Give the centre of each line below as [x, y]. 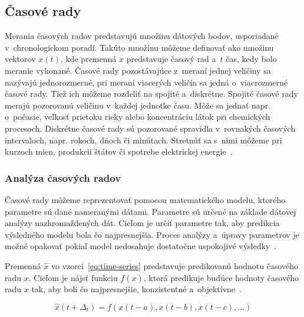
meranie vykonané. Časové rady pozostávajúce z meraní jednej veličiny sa [138, 70]
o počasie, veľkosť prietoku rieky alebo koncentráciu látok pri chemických [138, 117]
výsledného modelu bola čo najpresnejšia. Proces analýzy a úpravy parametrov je [152, 234]
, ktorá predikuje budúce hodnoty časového [221, 277]
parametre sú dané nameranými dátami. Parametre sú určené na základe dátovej [151, 211]
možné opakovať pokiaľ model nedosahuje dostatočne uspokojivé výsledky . [141, 246]
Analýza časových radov [63, 177]
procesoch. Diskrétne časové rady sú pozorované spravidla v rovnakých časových [150, 128]
